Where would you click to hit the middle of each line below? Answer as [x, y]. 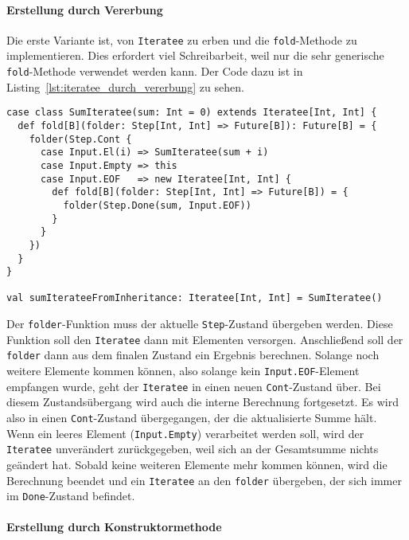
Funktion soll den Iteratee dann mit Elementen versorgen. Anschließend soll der [205, 339]
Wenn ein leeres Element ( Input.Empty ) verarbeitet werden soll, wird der [185, 433]
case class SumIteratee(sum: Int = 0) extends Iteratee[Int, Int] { [192, 113]
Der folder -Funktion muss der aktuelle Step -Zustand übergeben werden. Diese [200, 324]
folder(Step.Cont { [80, 139]
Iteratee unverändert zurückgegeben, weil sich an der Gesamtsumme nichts [193, 449]
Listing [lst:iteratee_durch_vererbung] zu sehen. [125, 86]
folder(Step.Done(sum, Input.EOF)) [157, 205]
